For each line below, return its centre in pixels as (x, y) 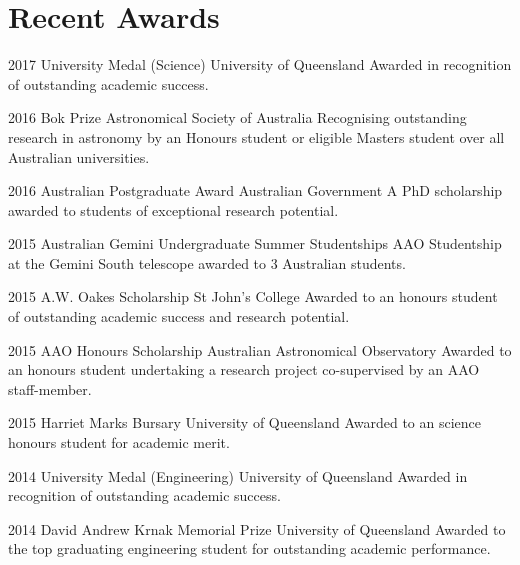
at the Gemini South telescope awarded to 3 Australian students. (207, 262)
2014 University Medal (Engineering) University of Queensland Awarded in (238, 475)
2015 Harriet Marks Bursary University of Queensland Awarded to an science (245, 422)
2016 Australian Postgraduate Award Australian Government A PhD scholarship (255, 190)
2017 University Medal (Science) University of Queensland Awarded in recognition (260, 64)
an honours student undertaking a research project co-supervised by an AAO (244, 369)
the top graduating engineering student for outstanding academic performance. (249, 548)
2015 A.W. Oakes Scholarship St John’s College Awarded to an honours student (253, 296)
